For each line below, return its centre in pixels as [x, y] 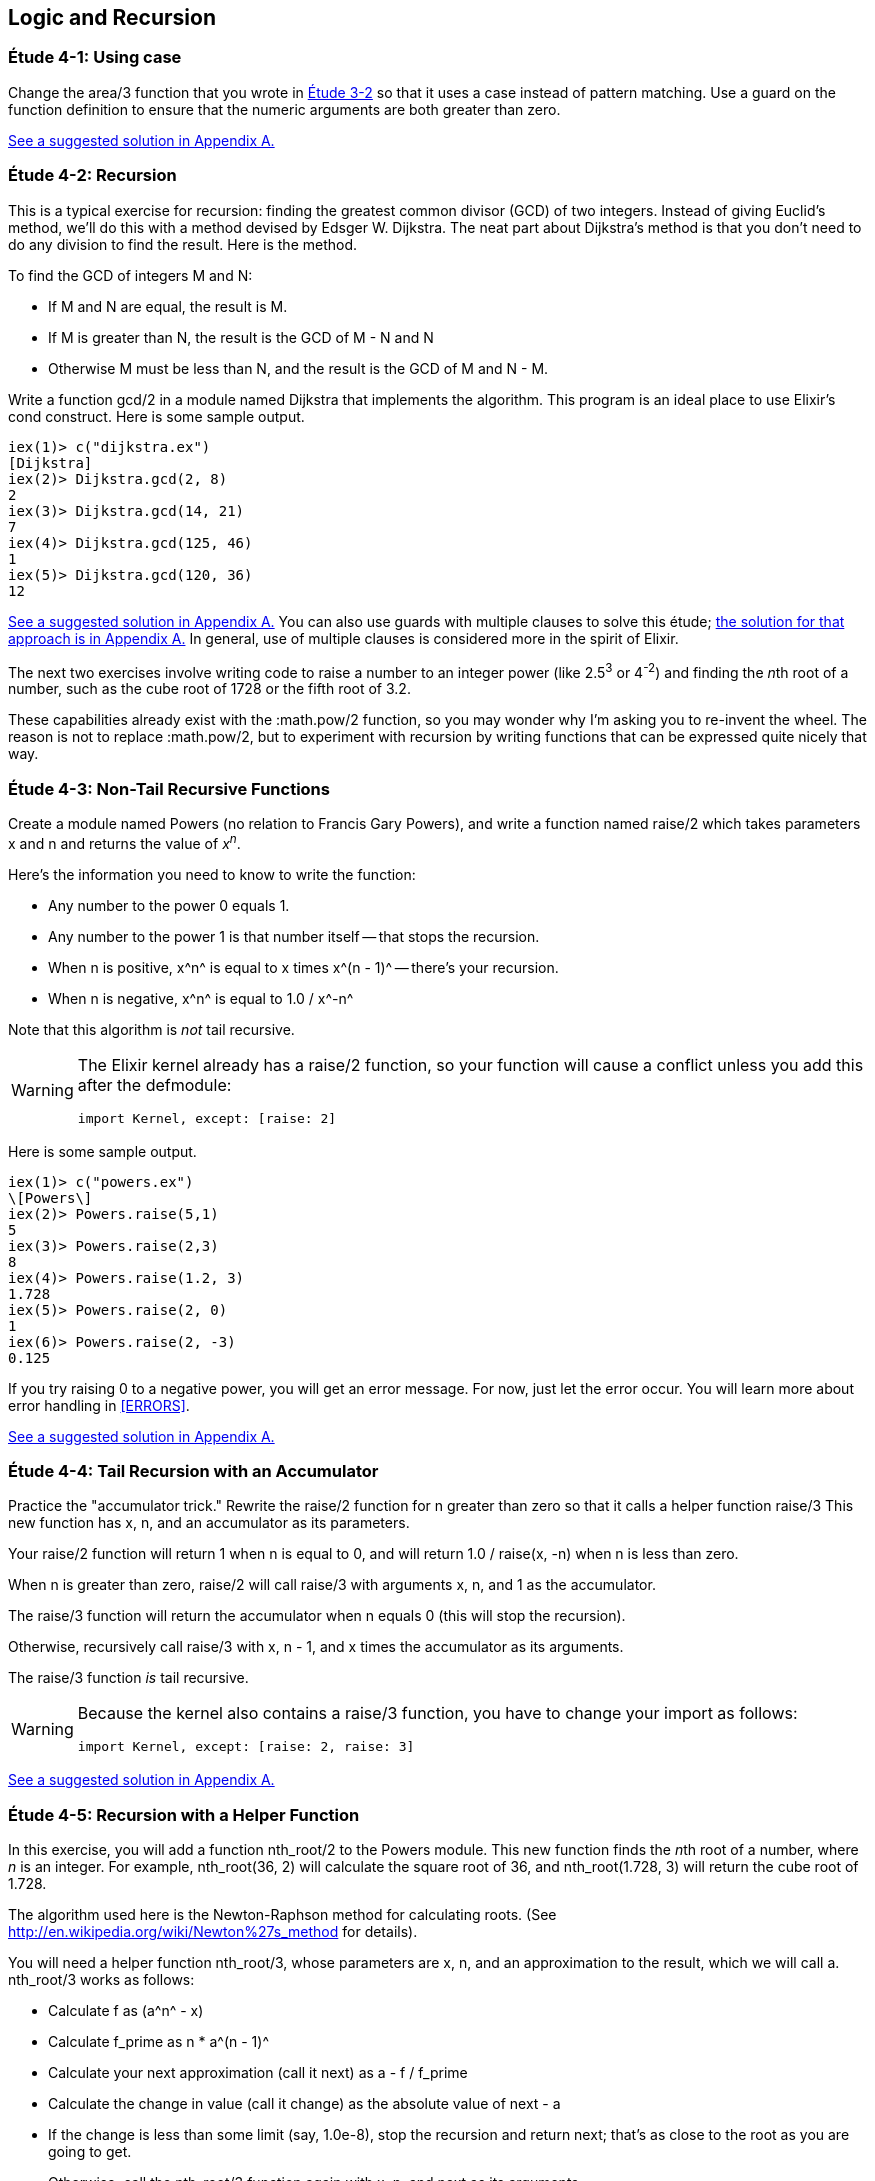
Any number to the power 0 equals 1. [169, 905]
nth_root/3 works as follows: [101, 1980]
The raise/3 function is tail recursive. [128, 1678]
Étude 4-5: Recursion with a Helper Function [184, 1814]
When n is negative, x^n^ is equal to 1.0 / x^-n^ [201, 998]
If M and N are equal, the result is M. [168, 306]
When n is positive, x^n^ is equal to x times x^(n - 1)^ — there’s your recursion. [303, 967]
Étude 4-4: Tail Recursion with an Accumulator [193, 1470]
